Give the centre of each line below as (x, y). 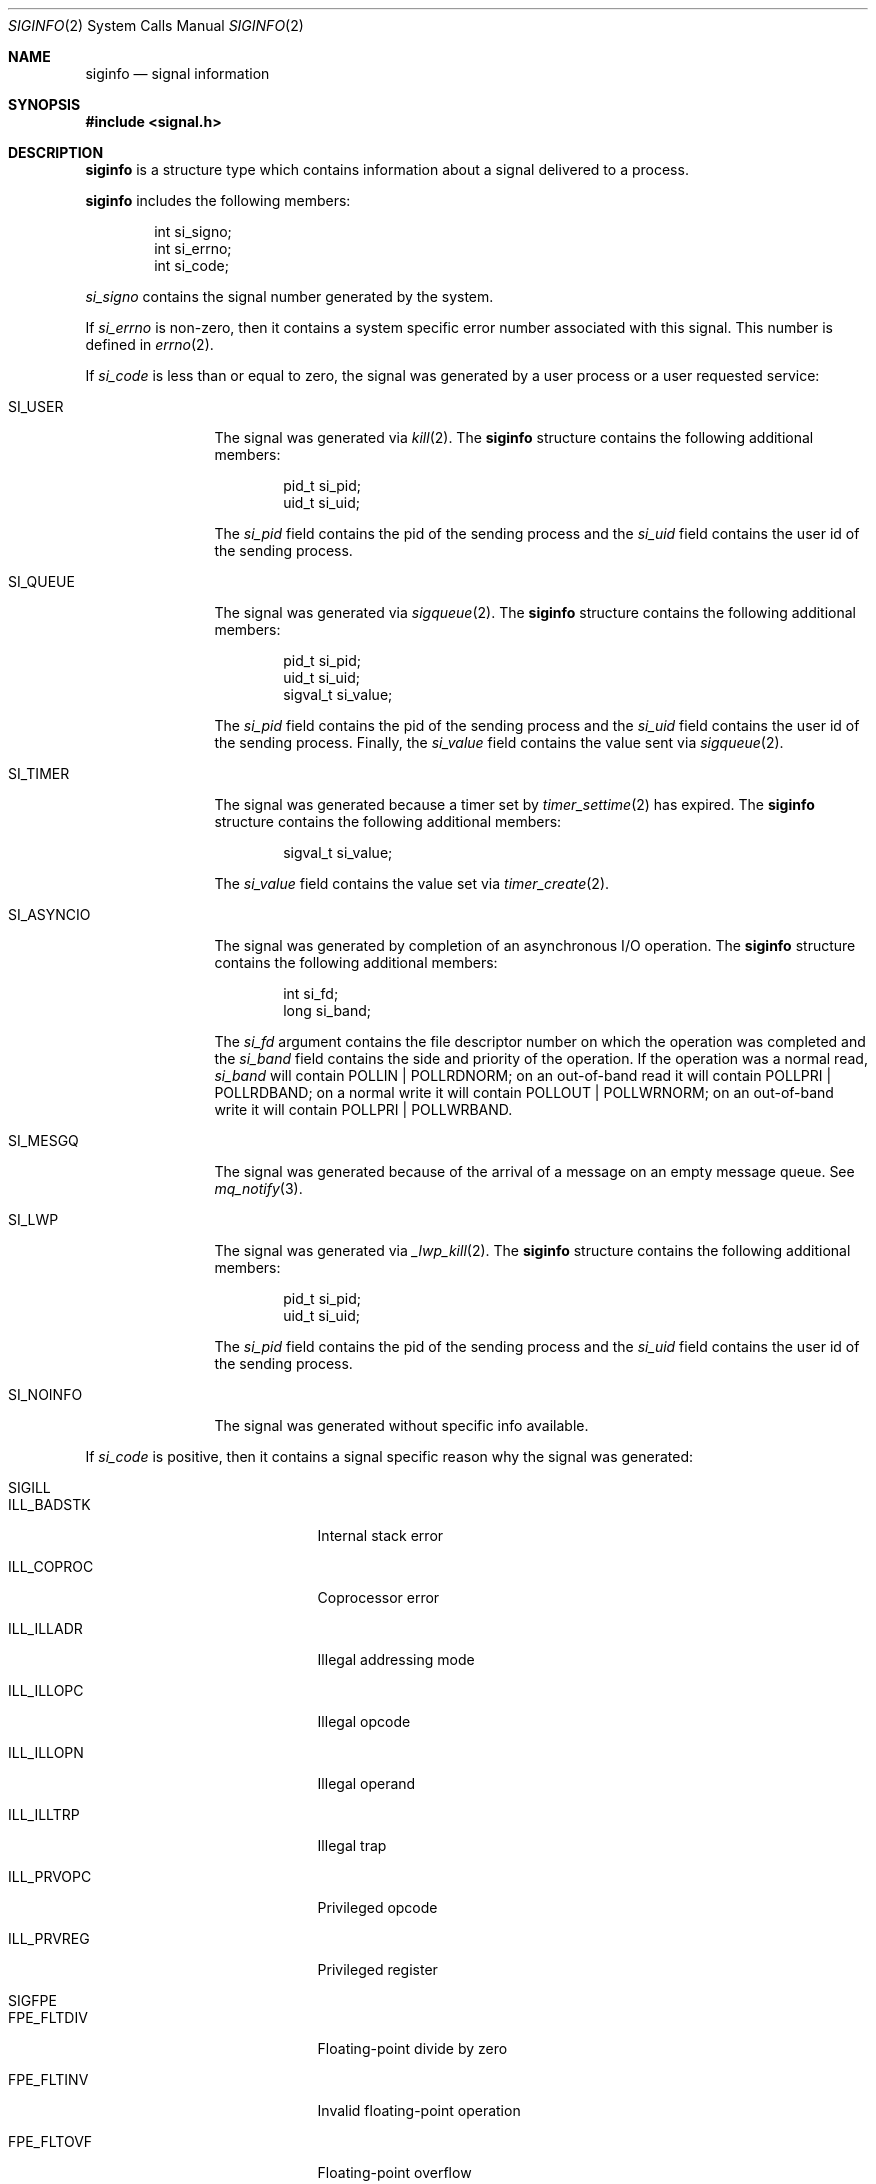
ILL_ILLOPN (46, 1752)
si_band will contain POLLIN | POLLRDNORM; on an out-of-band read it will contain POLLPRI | (523, 1075)
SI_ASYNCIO (49, 914)
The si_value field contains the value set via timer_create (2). (412, 883)
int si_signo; (193, 231)
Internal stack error (380, 1535)
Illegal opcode (364, 1721)
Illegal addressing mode (396, 1659)
